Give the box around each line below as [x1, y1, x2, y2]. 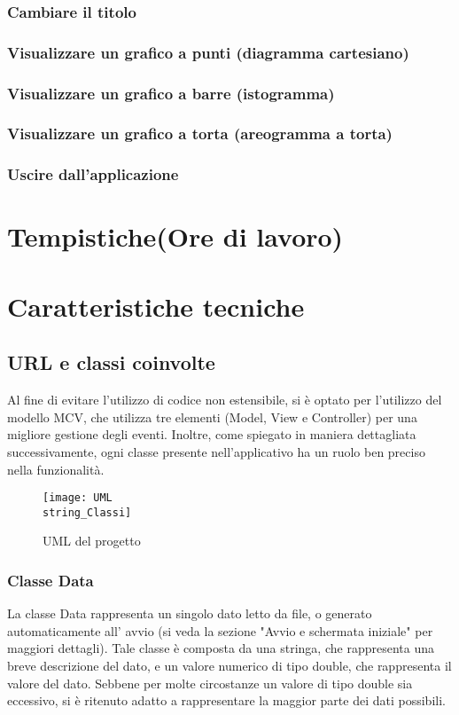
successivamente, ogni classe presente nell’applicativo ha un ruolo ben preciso [7, 442, 425, 460]
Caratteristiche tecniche [7, 287, 305, 324]
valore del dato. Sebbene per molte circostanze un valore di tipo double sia [7, 673, 413, 692]
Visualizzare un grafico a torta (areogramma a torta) [7, 122, 393, 145]
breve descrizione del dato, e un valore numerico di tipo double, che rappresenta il [7, 656, 452, 675]
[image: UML [43, 491, 113, 505]
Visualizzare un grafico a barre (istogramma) [7, 82, 335, 104]
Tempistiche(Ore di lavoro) [7, 218, 344, 255]
